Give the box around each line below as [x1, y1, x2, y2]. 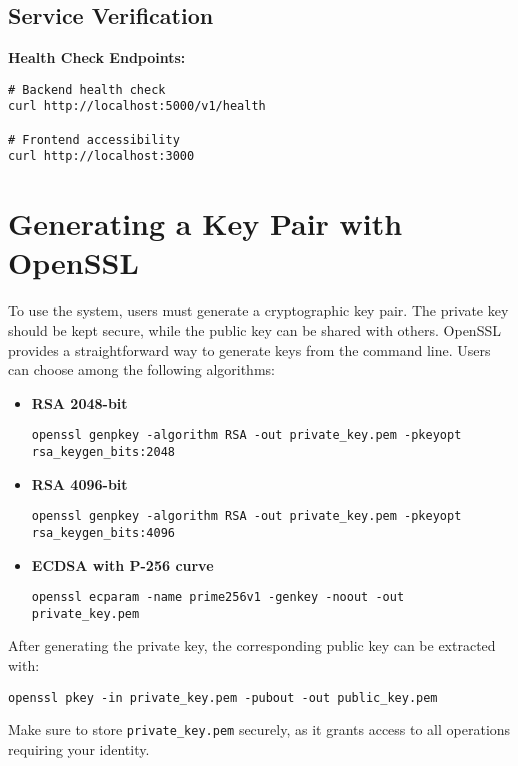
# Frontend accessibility [8, 132, 180, 147]
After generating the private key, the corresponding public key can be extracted [8, 635, 496, 656]
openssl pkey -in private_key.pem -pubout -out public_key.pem [8, 690, 438, 705]
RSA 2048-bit [31, 392, 128, 413]
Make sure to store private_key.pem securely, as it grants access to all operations [8, 719, 511, 740]
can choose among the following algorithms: [8, 359, 275, 380]
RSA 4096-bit [31, 473, 128, 494]
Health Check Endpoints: [8, 47, 186, 68]
